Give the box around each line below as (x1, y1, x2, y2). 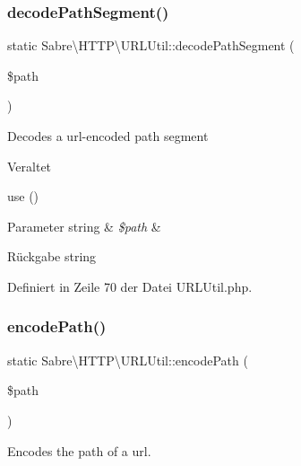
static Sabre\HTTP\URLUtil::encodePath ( (7, 350, 248, 369)
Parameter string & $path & (7, 216, 161, 235)
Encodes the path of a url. (7, 441, 151, 460)
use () (7, 187, 39, 206)
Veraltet (7, 156, 52, 175)
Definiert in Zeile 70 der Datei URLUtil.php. (7, 277, 253, 295)
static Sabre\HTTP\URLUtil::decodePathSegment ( (7, 36, 295, 55)
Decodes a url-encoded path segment (7, 127, 209, 145)
